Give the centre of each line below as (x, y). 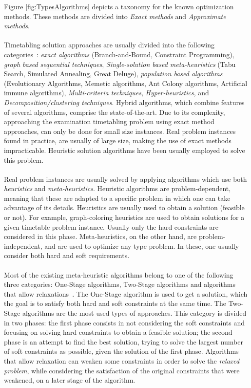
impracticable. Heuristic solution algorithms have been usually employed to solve (125, 150)
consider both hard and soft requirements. (67, 255)
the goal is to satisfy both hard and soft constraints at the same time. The (115, 303)
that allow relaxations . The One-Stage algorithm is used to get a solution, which (126, 293)
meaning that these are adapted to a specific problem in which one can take (117, 198)
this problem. (24, 160)
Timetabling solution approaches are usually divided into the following (109, 45)
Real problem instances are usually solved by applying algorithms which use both (125, 179)
